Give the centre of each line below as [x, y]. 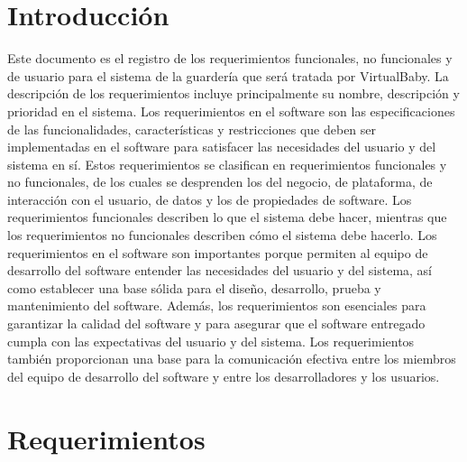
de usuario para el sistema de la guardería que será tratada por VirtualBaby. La [228, 75]
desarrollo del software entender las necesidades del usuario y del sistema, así [220, 270]
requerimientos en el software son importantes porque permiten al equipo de [218, 252]
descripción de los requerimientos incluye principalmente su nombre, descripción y [233, 93]
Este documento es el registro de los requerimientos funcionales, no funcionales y [230, 58]
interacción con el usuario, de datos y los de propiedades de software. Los [210, 199]
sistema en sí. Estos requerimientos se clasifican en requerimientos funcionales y [227, 164]
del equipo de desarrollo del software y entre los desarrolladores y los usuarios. [224, 376]
